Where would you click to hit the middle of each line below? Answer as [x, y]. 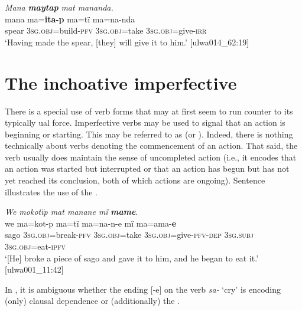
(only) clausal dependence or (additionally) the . [92, 301]
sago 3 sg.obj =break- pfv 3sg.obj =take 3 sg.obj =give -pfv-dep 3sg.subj [129, 235]
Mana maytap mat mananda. [59, 7]
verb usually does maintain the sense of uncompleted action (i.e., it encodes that [151, 157]
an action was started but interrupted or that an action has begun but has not [147, 168]
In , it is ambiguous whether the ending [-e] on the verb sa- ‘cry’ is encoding [143, 289]
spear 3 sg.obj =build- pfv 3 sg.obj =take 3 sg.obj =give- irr [106, 30]
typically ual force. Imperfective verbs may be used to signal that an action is [145, 122]
